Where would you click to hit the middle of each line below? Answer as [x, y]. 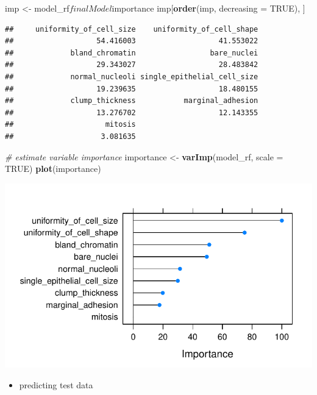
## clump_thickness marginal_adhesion [132, 101]
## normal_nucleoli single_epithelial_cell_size [132, 77]
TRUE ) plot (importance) [53, 169]
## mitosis [70, 125]
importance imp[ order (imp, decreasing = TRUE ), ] [208, 8]
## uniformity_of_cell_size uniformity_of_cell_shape [132, 29]
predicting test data [56, 384]
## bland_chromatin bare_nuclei [132, 53]
